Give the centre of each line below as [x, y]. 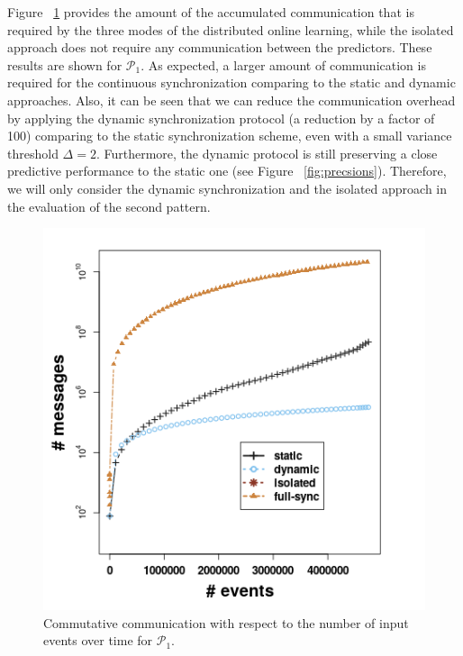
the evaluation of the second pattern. [109, 206]
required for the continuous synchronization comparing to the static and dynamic [231, 82]
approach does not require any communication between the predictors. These [220, 47]
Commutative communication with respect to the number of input [226, 622]
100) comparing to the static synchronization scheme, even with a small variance [230, 136]
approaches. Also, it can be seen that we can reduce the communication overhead [231, 100]
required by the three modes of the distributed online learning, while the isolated [231, 29]
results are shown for [65, 64]
